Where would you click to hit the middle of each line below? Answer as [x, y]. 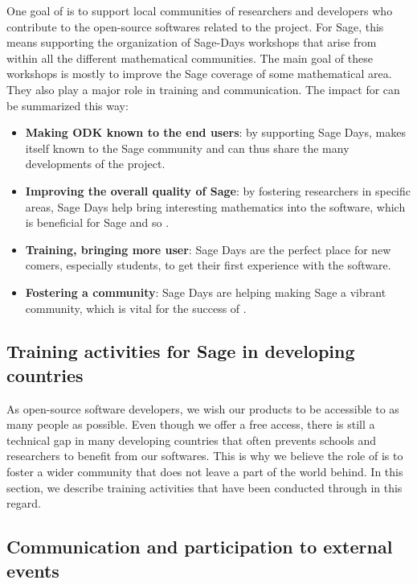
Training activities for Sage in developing [181, 351]
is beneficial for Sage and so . [97, 222]
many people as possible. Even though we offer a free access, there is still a [191, 424]
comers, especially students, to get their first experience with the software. [208, 265]
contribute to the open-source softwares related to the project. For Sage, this [195, 26]
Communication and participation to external [200, 547]
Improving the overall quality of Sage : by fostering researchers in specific [218, 190]
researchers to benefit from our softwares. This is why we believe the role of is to [205, 456]
